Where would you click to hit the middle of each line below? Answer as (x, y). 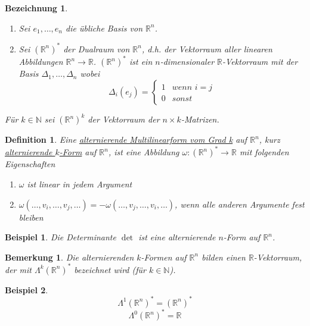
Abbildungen (41, 62)
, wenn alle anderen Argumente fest (240, 204)
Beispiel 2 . (27, 289)
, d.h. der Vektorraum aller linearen (207, 48)
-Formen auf (164, 257)
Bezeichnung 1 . (36, 8)
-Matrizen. (200, 119)
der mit (18, 269)
